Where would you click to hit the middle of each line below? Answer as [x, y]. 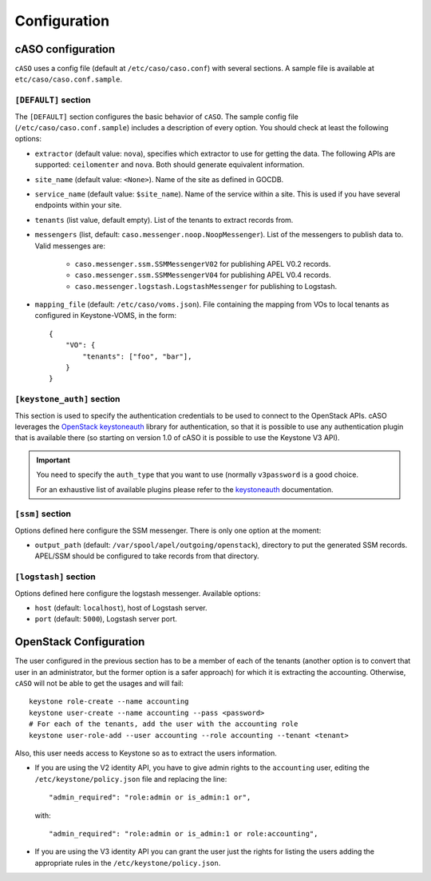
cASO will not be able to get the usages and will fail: [99, 684]
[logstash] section [55, 577]
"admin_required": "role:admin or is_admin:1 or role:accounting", [184, 833]
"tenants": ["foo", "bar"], [137, 356]
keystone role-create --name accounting [109, 702]
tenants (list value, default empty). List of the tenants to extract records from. [164, 220]
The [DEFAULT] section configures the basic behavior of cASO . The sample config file [156, 117]
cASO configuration [65, 49]
